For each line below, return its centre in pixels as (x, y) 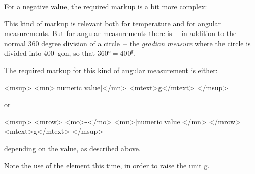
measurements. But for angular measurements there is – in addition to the (120, 33)
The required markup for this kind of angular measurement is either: (111, 70)
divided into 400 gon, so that (50, 53)
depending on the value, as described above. (72, 148)
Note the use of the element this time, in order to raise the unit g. (107, 165)
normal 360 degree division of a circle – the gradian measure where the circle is (127, 43)
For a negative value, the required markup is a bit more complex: (106, 6)
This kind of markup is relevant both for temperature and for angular (113, 23)
